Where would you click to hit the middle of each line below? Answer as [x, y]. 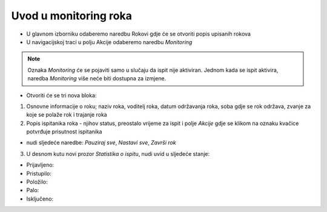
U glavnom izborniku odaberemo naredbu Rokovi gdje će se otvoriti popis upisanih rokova [139, 34]
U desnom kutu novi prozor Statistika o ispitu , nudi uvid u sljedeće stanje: [118, 153]
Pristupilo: [39, 173]
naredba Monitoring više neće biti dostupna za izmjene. [97, 79]
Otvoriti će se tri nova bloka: [61, 95]
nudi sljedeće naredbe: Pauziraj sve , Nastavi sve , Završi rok [101, 143]
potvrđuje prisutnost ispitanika [64, 132]
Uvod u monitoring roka [72, 16]
